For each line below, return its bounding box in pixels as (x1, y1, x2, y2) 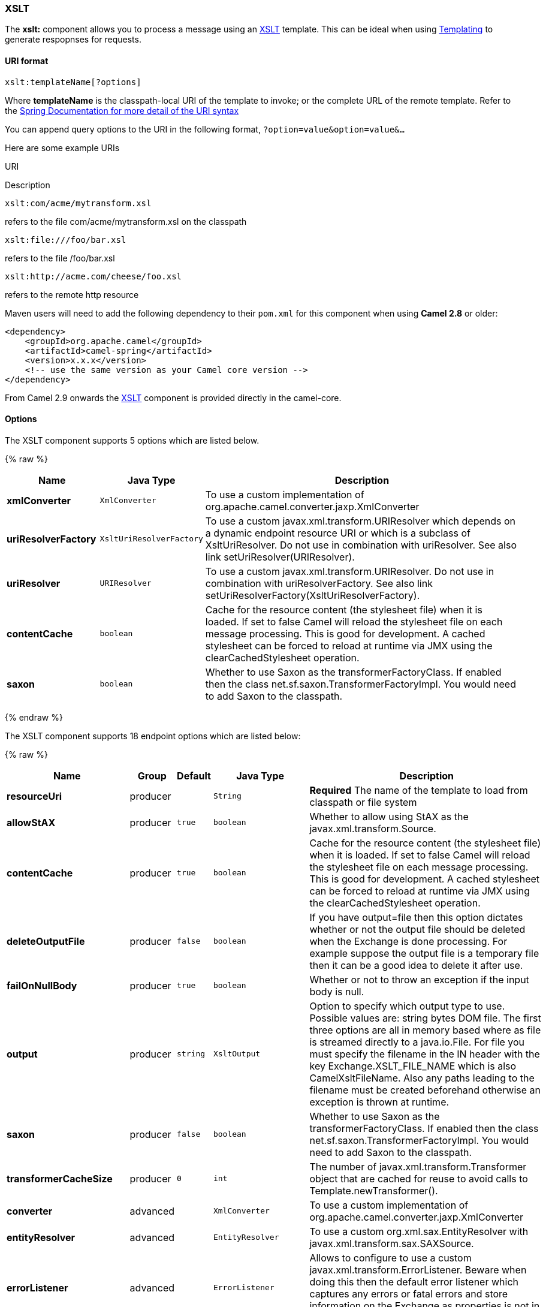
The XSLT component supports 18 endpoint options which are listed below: (5, 730, 301, 741)
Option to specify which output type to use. (309, 999, 505, 1012)
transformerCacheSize (7, 1172, 113, 1185)
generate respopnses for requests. (5, 34, 141, 45)
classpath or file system (309, 796, 417, 808)
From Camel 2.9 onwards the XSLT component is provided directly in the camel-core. (5, 392, 342, 403)
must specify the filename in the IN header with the (309, 1047, 540, 1060)
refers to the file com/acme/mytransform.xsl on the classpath (5, 216, 247, 227)
